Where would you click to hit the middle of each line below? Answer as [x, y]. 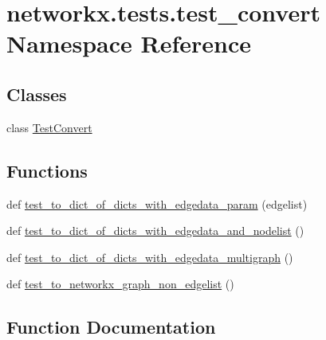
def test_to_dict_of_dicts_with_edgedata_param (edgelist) [157, 203]
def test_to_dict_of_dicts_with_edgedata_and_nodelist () [155, 231]
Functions [47, 170]
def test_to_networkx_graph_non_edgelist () [120, 284]
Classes [37, 94]
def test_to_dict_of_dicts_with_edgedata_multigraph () [150, 257]
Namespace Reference [129, 43]
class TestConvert [49, 127]
